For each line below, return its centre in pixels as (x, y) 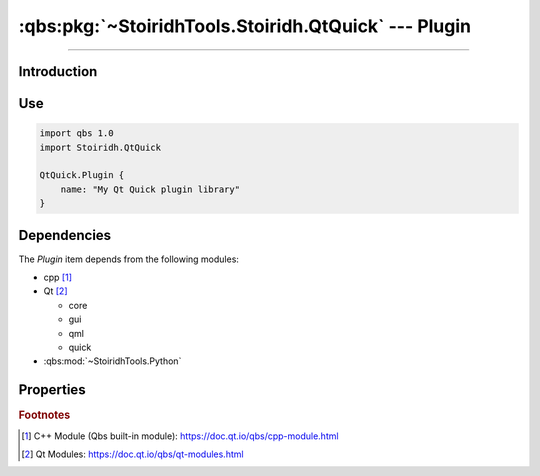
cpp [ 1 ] (58, 277)
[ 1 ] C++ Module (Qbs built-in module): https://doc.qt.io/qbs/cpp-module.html (180, 436)
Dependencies (65, 235)
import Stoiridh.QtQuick (100, 147)
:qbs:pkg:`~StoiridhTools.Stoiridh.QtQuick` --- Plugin (245, 26)
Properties (52, 390)
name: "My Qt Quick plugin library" (150, 189)
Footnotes (44, 415)
